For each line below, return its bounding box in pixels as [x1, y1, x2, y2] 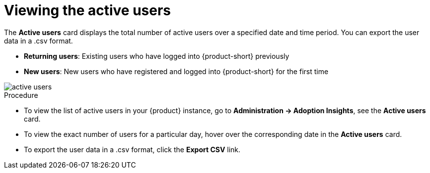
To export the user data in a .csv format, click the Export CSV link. [24, 145, 241, 154]
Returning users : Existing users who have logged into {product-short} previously [24, 51, 289, 60]
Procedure [4, 90, 38, 99]
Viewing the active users [4, 2, 171, 19]
